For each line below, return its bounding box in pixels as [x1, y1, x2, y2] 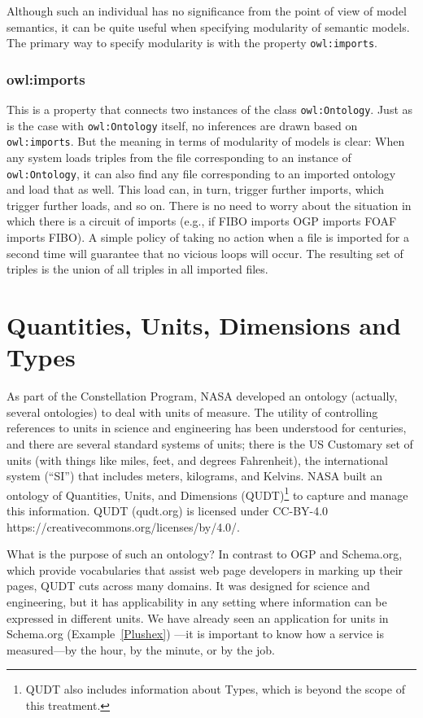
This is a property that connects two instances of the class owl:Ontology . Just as [7, 101, 413, 118]
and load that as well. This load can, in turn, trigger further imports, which [7, 181, 385, 198]
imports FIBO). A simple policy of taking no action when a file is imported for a [7, 229, 410, 246]
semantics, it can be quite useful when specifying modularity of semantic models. [7, 18, 410, 35]
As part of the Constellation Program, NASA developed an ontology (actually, [7, 387, 398, 405]
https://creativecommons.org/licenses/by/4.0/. [7, 518, 240, 535]
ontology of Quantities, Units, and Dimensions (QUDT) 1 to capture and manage [7, 484, 408, 503]
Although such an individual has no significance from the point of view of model [7, 2, 407, 19]
